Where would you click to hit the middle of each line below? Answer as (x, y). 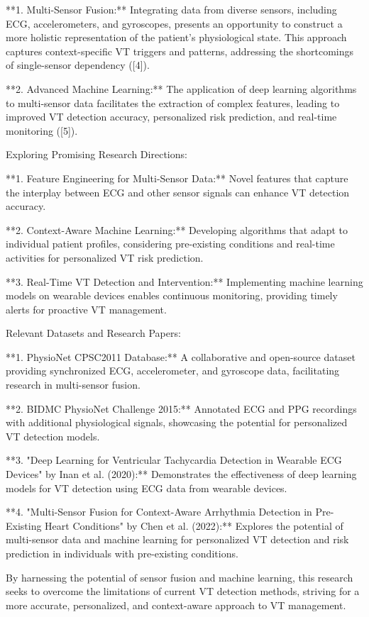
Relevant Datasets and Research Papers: (93, 333)
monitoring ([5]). (42, 130)
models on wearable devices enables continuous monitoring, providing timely (172, 295)
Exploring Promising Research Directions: (97, 154)
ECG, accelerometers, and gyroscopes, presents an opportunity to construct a (174, 23)
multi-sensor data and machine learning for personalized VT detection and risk (177, 539)
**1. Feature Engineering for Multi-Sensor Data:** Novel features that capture (177, 178)
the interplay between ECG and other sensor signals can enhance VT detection (178, 192)
